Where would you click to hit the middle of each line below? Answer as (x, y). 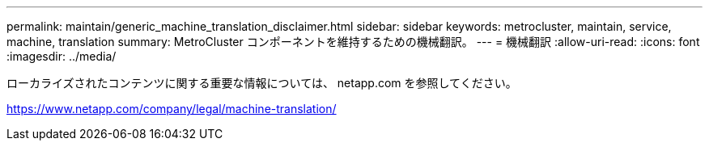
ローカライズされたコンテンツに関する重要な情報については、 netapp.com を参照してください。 (262, 83)
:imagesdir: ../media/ (62, 56)
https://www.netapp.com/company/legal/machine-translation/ (172, 109)
